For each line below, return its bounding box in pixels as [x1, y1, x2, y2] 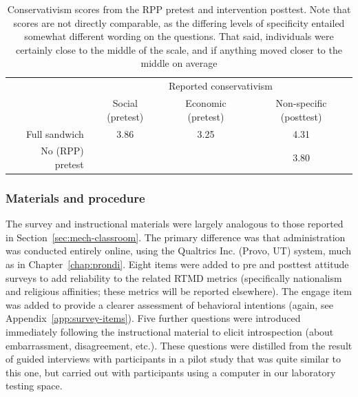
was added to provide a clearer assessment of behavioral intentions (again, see [6, 297, 333, 312]
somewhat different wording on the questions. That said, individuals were [24, 29, 334, 43]
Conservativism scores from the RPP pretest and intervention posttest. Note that [7, 2, 351, 16]
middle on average [140, 56, 218, 70]
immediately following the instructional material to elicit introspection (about [6, 325, 334, 338]
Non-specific [275, 96, 327, 110]
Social [112, 96, 138, 110]
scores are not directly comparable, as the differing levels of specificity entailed [13, 15, 345, 30]
